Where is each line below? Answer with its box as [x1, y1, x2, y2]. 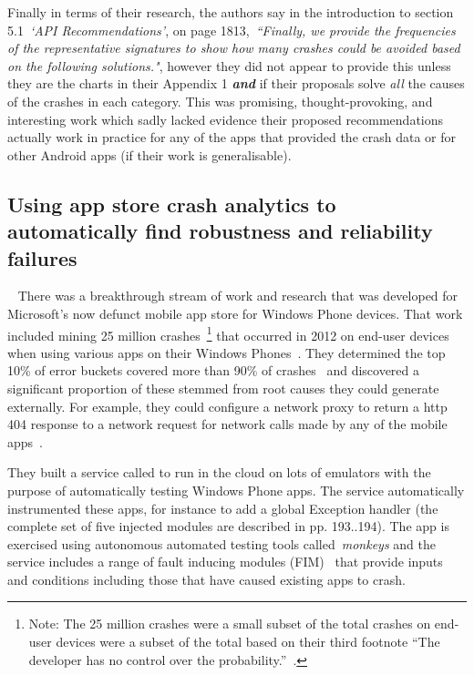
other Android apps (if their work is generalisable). [7, 145, 292, 164]
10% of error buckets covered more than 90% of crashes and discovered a [7, 361, 420, 380]
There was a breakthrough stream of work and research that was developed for [17, 286, 459, 305]
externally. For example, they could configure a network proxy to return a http [7, 396, 448, 415]
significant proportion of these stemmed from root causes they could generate [7, 378, 439, 397]
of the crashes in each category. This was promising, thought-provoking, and [7, 91, 433, 110]
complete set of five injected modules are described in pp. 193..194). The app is [7, 516, 449, 536]
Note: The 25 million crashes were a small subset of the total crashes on [28, 614, 431, 633]
